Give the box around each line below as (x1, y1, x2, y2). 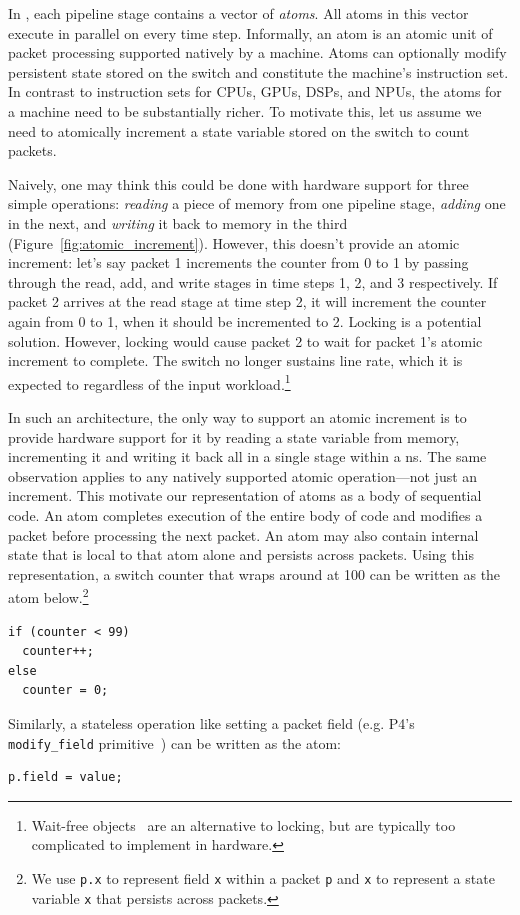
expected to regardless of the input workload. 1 (8, 370, 291, 394)
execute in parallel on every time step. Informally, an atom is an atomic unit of (8, 22, 493, 43)
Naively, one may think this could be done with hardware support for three (8, 173, 469, 194)
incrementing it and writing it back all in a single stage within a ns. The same (8, 446, 487, 467)
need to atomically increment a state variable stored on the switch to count (8, 120, 470, 141)
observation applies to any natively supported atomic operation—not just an (8, 465, 478, 486)
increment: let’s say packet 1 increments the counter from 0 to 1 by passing (8, 252, 469, 273)
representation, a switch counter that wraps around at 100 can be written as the (8, 563, 501, 584)
